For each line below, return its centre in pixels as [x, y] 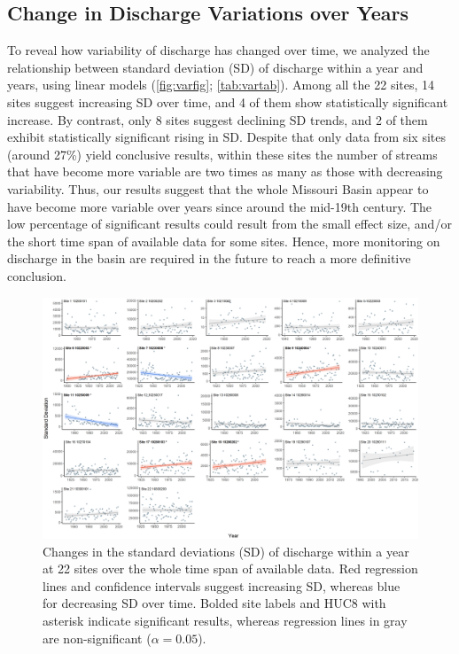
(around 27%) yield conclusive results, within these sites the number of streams [222, 154]
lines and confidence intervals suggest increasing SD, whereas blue [222, 585]
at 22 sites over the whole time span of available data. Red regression [230, 568]
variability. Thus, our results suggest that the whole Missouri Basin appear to [218, 188]
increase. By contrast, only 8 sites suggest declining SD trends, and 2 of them [218, 119]
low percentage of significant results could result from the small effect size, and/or [229, 224]
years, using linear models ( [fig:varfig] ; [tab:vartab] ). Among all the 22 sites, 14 [221, 85]
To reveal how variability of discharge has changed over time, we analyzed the [218, 50]
